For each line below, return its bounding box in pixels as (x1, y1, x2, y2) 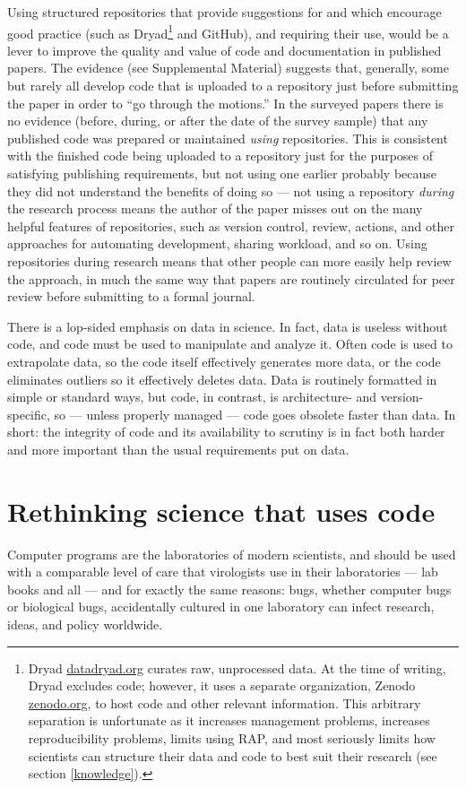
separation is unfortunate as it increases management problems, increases (28, 711, 430, 730)
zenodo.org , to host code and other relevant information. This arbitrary (28, 693, 421, 712)
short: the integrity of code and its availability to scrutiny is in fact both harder (7, 422, 445, 441)
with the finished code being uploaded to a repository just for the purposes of (7, 146, 434, 165)
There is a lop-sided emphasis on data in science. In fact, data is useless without (7, 316, 448, 335)
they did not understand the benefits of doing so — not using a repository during (7, 181, 454, 200)
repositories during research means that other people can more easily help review (7, 251, 452, 270)
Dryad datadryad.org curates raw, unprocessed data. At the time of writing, (28, 658, 446, 677)
